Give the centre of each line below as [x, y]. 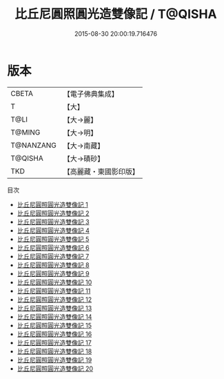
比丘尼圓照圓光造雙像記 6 [53, 247]
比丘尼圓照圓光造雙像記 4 [53, 230]
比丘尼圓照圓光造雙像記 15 [54, 325]
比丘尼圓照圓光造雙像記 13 [54, 308]
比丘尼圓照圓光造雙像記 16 [54, 334]
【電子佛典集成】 [91, 94]
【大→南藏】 [84, 146]
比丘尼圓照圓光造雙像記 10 [54, 282]
